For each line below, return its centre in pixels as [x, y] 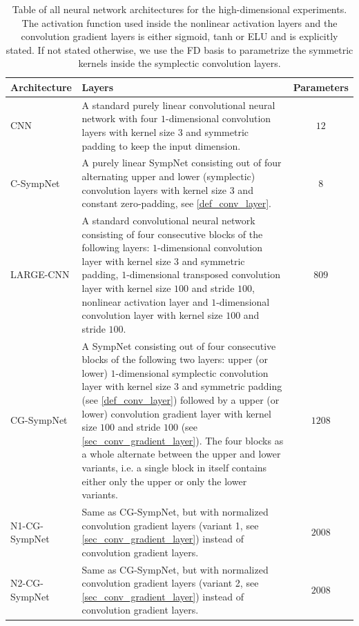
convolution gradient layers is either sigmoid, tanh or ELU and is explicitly [179, 36]
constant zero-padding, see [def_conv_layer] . [177, 203]
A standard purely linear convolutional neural [178, 105]
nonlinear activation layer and [145, 301]
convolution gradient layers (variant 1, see [170, 525]
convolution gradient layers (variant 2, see [170, 583]
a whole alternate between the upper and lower [181, 454]
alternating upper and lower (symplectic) [168, 176]
